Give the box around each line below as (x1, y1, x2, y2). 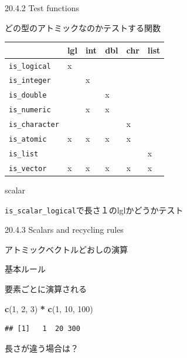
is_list (9, 149, 39, 158)
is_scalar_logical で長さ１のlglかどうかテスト (5, 203, 183, 216)
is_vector (9, 164, 47, 173)
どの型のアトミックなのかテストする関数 (5, 21, 161, 34)
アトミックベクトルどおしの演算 (5, 243, 128, 255)
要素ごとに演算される (5, 283, 87, 295)
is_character (9, 121, 59, 129)
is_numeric (9, 106, 51, 115)
